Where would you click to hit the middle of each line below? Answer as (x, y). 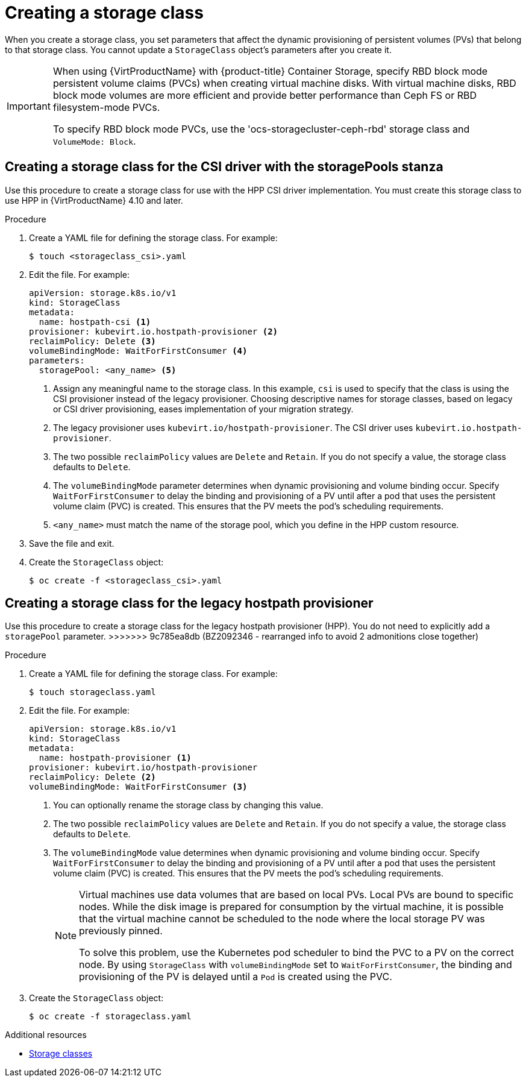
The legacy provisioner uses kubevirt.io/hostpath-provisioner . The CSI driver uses (233, 427)
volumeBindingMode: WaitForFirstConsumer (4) (138, 351)
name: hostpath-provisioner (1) (115, 758)
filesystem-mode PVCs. (106, 107)
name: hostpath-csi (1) (95, 322)
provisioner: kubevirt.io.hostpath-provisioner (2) (154, 331)
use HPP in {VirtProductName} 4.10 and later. (94, 200)
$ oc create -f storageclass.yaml (110, 1017)
